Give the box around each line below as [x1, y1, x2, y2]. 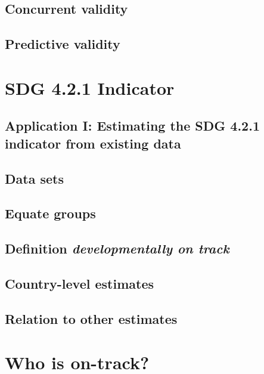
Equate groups [5, 204, 96, 222]
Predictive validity [5, 35, 120, 53]
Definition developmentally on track [5, 239, 229, 258]
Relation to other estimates [5, 309, 178, 327]
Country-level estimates [5, 274, 154, 292]
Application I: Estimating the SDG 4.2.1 [5, 116, 260, 135]
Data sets [5, 169, 64, 187]
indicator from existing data [5, 134, 181, 152]
